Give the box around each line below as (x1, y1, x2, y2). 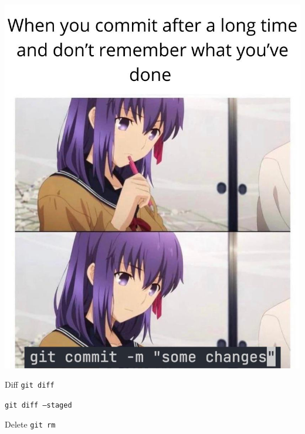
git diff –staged (5, 401, 72, 410)
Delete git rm (5, 418, 56, 430)
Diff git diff (5, 378, 55, 391)
